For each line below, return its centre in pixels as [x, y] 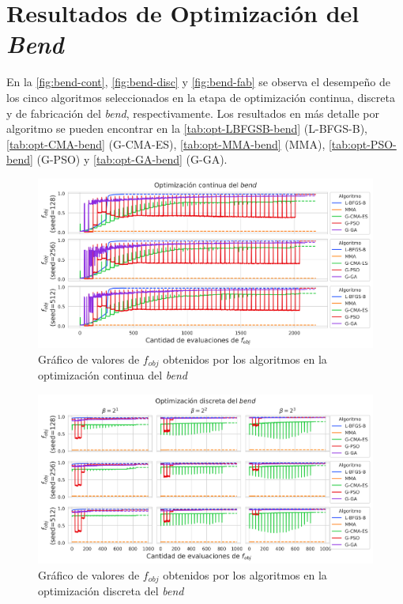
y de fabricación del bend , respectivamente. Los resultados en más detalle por [193, 113]
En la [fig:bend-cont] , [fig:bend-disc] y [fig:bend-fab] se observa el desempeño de [198, 82]
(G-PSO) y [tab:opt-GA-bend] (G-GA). [132, 159]
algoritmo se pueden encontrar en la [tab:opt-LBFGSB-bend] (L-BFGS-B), [187, 128]
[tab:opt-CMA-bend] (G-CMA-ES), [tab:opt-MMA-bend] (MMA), [166, 143]
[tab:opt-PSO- [362, 143]
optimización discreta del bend [111, 591]
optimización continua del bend [113, 375]
